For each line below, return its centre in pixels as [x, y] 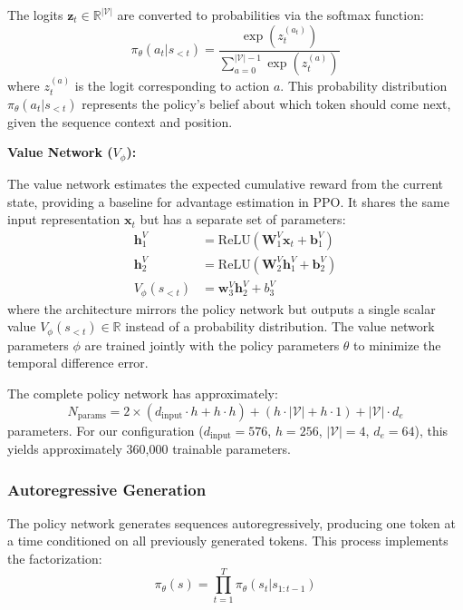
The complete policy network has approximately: [143, 393]
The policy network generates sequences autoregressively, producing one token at [231, 522]
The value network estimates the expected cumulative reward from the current [225, 183]
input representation [64, 219]
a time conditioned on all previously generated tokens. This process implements [228, 541]
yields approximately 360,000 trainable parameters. [149, 449]
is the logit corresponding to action [172, 86]
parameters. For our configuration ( [106, 430]
